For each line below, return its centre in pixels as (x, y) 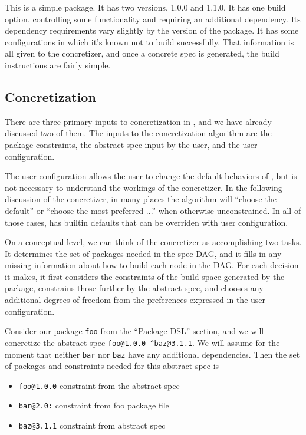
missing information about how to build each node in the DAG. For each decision (152, 265)
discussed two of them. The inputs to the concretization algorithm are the (138, 133)
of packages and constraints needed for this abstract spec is (112, 366)
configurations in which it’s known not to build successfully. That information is (149, 42)
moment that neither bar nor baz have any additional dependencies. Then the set (152, 354)
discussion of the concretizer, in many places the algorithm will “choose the (141, 199)
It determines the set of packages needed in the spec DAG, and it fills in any (143, 253)
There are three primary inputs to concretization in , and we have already (139, 121)
